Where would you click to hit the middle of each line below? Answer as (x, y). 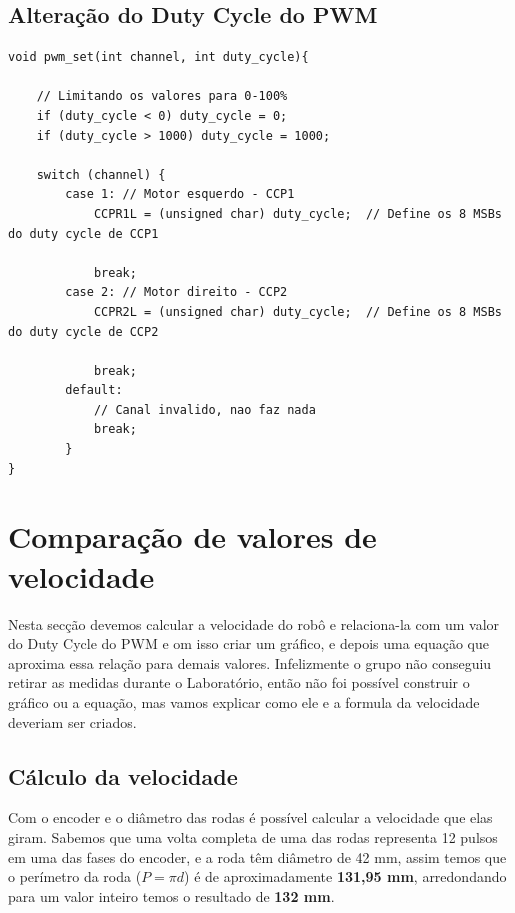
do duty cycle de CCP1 (83, 233)
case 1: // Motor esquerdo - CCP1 (180, 194)
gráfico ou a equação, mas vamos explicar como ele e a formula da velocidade (244, 701)
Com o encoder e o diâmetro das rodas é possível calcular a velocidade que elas (250, 817)
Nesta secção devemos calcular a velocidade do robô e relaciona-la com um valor (254, 623)
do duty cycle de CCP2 (83, 331)
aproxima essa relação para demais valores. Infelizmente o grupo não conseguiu (250, 662)
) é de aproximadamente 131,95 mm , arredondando (345, 876)
